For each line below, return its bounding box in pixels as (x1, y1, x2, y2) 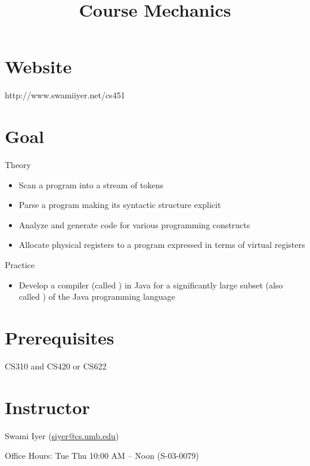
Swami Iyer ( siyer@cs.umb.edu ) (5, 429, 119, 442)
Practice (5, 259, 35, 271)
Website (5, 54, 72, 79)
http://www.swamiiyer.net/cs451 (5, 89, 125, 101)
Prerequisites (5, 325, 114, 349)
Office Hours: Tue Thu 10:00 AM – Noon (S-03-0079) (5, 449, 199, 462)
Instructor (5, 394, 90, 419)
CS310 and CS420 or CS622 (5, 359, 107, 372)
